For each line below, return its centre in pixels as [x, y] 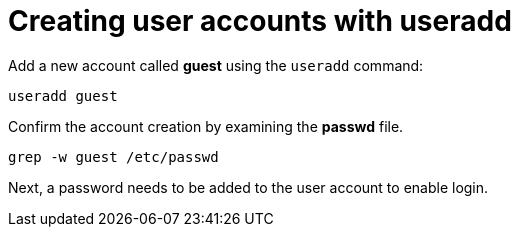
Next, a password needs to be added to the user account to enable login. [248, 187]
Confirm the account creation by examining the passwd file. [206, 126]
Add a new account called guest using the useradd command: [216, 65]
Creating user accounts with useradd [260, 21]
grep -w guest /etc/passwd [113, 156]
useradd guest [63, 95]
